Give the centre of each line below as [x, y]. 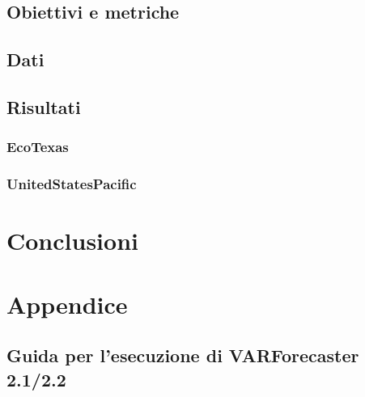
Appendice [67, 304]
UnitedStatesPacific [72, 184]
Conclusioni [72, 241]
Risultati [44, 106]
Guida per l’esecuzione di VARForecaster [183, 355]
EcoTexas [38, 147]
